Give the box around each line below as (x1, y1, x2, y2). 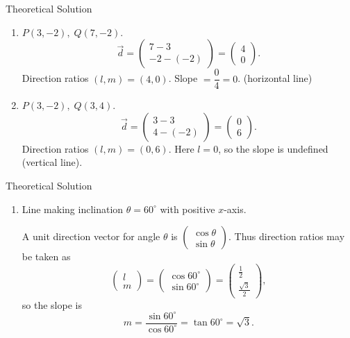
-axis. (224, 201, 247, 216)
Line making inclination (22, 201, 124, 216)
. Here (168, 141, 194, 155)
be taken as (22, 249, 71, 264)
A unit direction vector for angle (22, 229, 160, 244)
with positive (160, 201, 215, 216)
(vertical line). (22, 155, 83, 169)
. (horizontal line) (237, 71, 312, 85)
